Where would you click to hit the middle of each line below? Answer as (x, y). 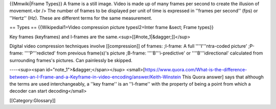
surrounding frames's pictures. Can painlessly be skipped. (71, 60)
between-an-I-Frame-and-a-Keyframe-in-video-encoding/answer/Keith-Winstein (95, 77)
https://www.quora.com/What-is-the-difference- (196, 70)
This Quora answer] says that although (223, 77)
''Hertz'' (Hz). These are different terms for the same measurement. (81, 18)
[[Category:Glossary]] (32, 100)
